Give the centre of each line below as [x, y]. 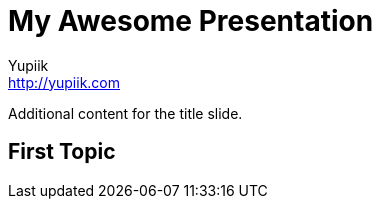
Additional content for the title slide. [125, 113]
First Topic [62, 152]
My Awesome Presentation [191, 21]
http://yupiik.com [64, 82]
